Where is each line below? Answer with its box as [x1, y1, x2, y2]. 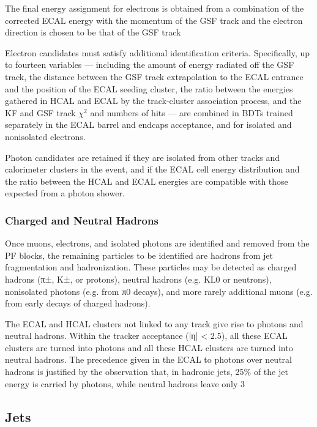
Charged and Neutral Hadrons [5, 212, 158, 228]
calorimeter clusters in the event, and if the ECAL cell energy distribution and [5, 163, 300, 176]
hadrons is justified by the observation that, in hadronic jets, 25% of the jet [5, 365, 288, 378]
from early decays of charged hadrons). [5, 297, 151, 310]
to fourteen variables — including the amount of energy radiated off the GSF [5, 58, 294, 71]
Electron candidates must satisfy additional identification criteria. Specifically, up [5, 46, 310, 59]
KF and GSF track [5, 106, 76, 119]
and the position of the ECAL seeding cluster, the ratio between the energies [5, 82, 293, 95]
